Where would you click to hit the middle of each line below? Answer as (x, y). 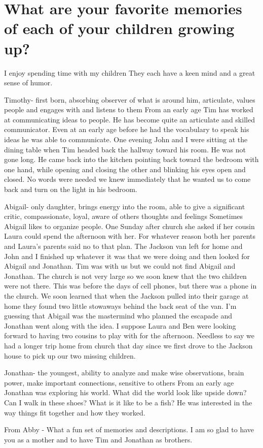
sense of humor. (28, 83)
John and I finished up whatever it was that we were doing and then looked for (127, 256)
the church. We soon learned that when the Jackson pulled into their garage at (126, 295)
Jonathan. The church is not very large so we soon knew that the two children (125, 276)
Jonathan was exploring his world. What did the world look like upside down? (125, 392)
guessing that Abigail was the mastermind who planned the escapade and (118, 316)
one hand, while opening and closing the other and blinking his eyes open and (125, 169)
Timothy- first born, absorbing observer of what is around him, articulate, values (130, 99)
